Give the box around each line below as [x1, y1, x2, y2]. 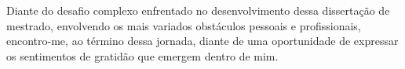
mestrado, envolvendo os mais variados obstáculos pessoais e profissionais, [6, 17, 361, 33]
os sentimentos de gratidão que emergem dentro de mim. [6, 47, 279, 64]
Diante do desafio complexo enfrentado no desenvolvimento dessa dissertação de [6, 2, 390, 18]
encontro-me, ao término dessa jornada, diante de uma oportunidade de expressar [6, 33, 399, 49]
